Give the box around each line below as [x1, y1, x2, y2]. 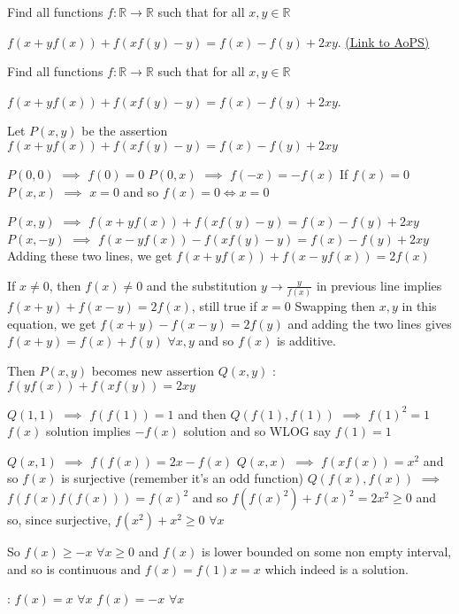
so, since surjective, [7, 510, 111, 528]
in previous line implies [316, 276, 442, 294]
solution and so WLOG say [183, 422, 332, 440]
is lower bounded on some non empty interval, [201, 542, 452, 560]
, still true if [191, 297, 257, 315]
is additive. [276, 331, 336, 350]
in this [402, 297, 437, 315]
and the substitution [146, 276, 257, 294]
